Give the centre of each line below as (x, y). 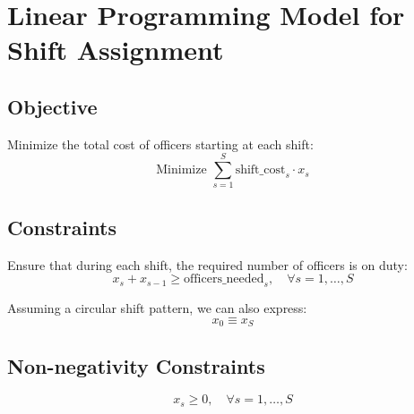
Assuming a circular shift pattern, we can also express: (157, 308)
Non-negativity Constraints (136, 365)
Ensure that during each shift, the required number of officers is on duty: (207, 264)
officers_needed (224, 279)
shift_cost (260, 170)
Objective (52, 106)
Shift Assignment (116, 50)
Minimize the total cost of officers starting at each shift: (160, 144)
